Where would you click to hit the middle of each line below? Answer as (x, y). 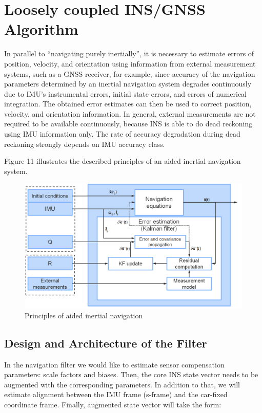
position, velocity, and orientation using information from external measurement (130, 63)
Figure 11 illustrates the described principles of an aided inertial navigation (123, 161)
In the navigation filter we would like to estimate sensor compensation (114, 364)
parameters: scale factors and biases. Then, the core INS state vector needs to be (131, 374)
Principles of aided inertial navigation (84, 315)
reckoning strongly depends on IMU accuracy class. (85, 144)
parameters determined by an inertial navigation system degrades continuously (128, 84)
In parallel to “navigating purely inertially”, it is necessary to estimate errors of (129, 53)
